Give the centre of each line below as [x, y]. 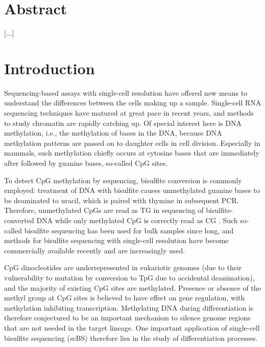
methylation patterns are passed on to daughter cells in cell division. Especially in [132, 143]
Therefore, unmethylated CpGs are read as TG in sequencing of [104, 210]
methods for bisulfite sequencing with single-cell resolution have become [116, 240]
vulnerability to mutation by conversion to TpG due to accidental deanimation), [129, 277]
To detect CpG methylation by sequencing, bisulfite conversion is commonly [123, 180]
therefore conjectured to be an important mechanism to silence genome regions [127, 318]
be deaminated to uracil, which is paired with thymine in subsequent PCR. [122, 200]
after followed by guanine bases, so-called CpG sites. [86, 163]
